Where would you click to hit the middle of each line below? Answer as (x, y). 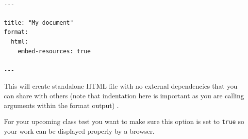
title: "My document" (39, 23)
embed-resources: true (54, 51)
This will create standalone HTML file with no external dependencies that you (121, 86)
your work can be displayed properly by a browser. (79, 131)
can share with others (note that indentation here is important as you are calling (124, 95)
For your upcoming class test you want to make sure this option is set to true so (124, 121)
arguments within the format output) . (61, 105)
